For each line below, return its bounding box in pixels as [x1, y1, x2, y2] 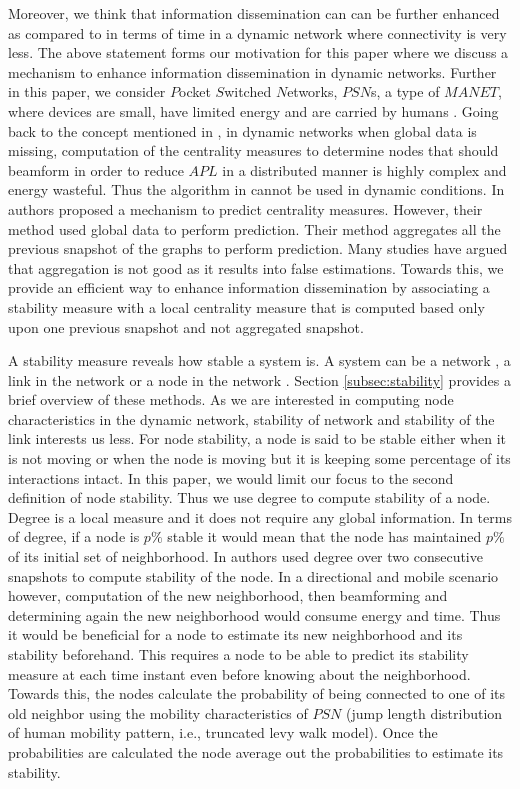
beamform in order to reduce [8, 159, 184, 180]
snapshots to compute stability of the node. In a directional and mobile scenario [8, 565, 499, 586]
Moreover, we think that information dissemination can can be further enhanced [8, 3, 500, 23]
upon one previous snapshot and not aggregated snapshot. [8, 316, 364, 337]
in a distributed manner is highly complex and [222, 159, 507, 180]
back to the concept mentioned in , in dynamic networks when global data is [8, 120, 477, 141]
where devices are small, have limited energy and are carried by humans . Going [8, 100, 499, 121]
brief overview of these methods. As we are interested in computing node [8, 389, 454, 410]
